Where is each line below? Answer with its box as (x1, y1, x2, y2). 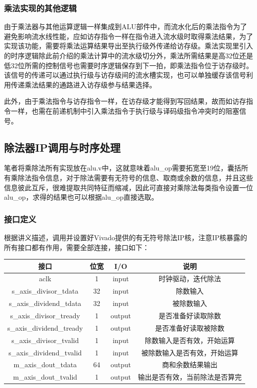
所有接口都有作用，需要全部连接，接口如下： (4, 242, 149, 252)
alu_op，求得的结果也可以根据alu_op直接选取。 (4, 192, 158, 202)
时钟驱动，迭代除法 (158, 273, 221, 284)
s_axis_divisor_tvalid (11, 335, 79, 345)
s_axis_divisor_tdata (12, 286, 79, 296)
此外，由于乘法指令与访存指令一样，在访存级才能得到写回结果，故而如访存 (4, 96, 246, 106)
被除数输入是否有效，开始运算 (141, 347, 238, 357)
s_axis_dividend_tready (7, 322, 83, 333)
